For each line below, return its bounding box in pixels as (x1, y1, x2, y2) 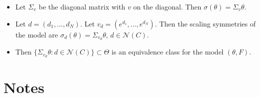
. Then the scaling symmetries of (155, 18, 256, 28)
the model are (15, 29, 58, 39)
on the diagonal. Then (133, 1, 202, 11)
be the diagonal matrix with (39, 1, 125, 11)
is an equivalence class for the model (111, 46, 224, 57)
